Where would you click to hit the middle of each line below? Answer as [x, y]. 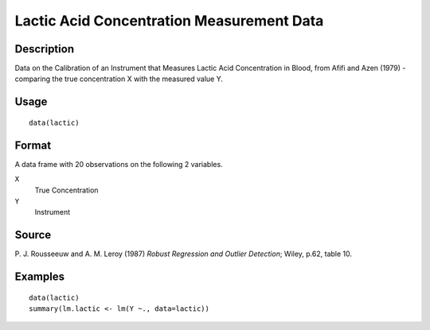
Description [45, 49]
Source [33, 235]
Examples [40, 277]
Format [33, 145]
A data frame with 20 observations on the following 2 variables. [119, 164]
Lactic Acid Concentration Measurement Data [169, 21]
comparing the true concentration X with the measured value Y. [119, 79]
